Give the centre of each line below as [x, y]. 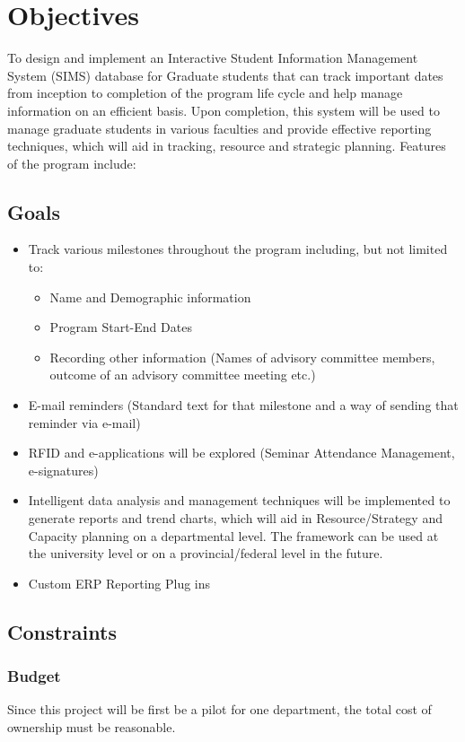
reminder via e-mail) [84, 422]
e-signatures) [63, 470]
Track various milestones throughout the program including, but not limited [238, 249]
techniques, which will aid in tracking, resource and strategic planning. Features [227, 146]
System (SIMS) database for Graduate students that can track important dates [225, 75]
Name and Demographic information [150, 297]
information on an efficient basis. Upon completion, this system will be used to [224, 110]
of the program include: [72, 163]
